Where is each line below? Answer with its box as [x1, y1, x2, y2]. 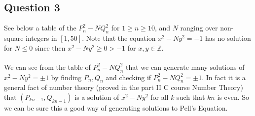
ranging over [180, 23, 218, 33]
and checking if [106, 72, 151, 82]
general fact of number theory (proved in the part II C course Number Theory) [4, 82, 243, 92]
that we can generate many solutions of [125, 61, 245, 72]
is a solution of [74, 91, 119, 102]
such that [177, 91, 205, 102]
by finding [51, 72, 82, 82]
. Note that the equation [82, 33, 156, 43]
